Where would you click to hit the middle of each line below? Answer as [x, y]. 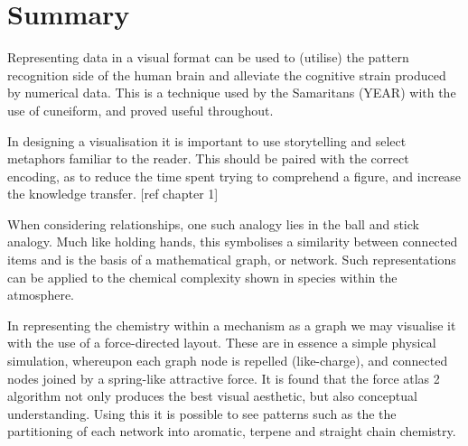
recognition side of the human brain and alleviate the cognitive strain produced [227, 74]
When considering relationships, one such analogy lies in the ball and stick [213, 223]
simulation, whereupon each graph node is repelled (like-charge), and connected [228, 361]
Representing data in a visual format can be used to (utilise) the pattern [208, 57]
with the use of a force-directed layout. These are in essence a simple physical [222, 343]
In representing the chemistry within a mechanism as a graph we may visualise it [232, 325]
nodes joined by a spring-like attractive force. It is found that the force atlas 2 [224, 378]
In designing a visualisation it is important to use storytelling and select [207, 140]
